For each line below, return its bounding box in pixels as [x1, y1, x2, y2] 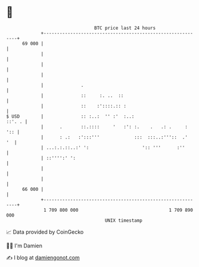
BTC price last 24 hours [94, 25, 156, 31]
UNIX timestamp [104, 217, 143, 224]
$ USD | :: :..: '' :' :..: [6, 113, 135, 120]
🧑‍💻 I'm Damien [6, 242, 43, 249]
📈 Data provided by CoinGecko [6, 228, 84, 235]
